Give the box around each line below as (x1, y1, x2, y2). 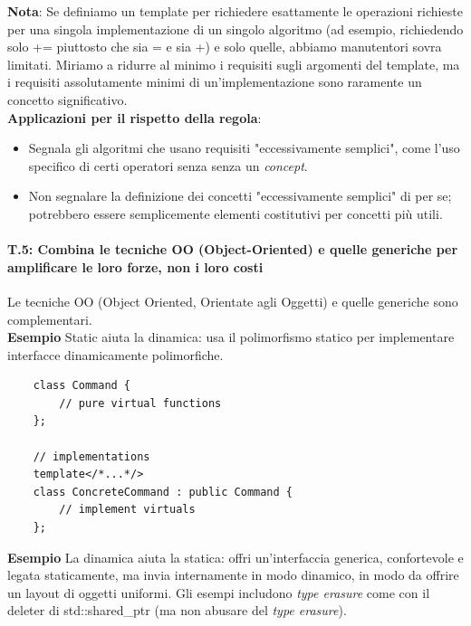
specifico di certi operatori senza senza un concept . (28, 156, 308, 175)
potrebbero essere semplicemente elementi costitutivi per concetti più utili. (28, 204, 443, 223)
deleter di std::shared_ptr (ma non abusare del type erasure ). (7, 601, 347, 620)
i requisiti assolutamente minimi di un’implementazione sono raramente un (7, 72, 422, 91)
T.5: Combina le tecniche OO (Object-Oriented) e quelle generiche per (7, 240, 458, 259)
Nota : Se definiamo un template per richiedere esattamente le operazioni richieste (7, 2, 463, 20)
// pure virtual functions (59, 396, 222, 410)
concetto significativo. (7, 90, 128, 109)
